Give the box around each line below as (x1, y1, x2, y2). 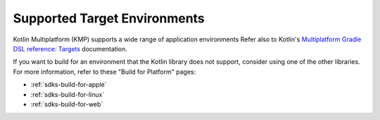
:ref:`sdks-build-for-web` (30, 100, 103, 108)
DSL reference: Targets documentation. (13, 44, 128, 53)
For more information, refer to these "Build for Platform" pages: (13, 67, 196, 76)
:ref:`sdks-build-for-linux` (30, 90, 105, 98)
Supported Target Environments (13, 11, 205, 26)
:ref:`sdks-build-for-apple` (30, 81, 107, 89)
